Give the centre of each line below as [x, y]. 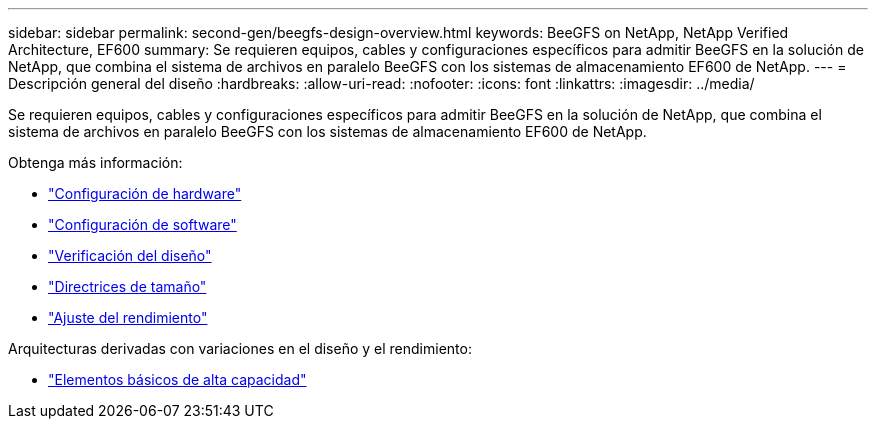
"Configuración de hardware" [145, 193]
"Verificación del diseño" [130, 255]
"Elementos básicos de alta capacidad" [177, 379]
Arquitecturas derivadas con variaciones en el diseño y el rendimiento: [240, 348]
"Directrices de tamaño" [127, 286]
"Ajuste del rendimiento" [128, 317]
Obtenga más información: [95, 162]
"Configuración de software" [142, 224]
